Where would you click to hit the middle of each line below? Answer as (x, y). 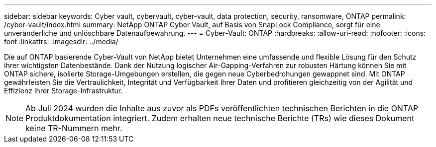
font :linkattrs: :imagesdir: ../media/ (61, 41)
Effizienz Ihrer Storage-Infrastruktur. (63, 91)
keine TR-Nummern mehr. (74, 128)
